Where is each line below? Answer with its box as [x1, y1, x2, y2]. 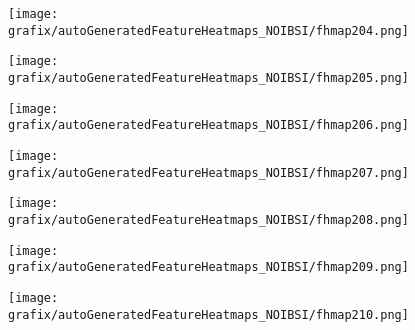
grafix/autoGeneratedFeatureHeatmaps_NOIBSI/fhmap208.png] [8, 212, 409, 227]
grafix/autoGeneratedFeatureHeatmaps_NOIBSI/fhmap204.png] [8, 23, 409, 38]
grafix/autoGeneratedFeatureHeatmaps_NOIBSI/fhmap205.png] [8, 70, 409, 85]
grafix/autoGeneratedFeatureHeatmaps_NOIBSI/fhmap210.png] [8, 307, 409, 322]
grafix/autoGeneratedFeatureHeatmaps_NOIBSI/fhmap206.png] [8, 118, 409, 133]
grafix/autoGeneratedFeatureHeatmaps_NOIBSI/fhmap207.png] [8, 165, 409, 180]
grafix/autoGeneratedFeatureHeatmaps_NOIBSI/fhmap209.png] [8, 260, 409, 275]
